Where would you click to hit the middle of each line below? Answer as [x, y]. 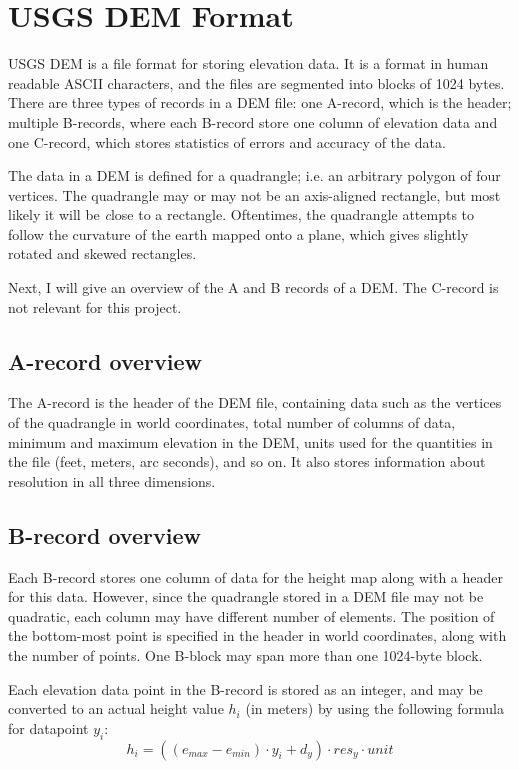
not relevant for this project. [95, 306]
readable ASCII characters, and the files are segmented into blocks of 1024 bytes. [256, 82]
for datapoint [48, 727]
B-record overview [104, 534]
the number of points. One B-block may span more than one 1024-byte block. [245, 655]
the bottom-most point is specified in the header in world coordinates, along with [257, 635]
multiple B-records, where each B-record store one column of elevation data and [253, 121]
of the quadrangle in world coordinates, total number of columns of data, [232, 422]
